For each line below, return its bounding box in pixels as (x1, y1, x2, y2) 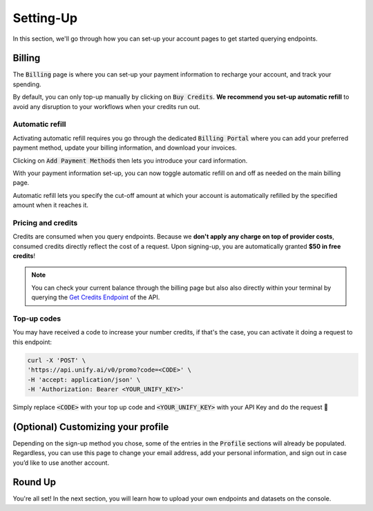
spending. (12, 80, 41, 88)
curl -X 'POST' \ (27, 356, 86, 364)
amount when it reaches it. (12, 201, 89, 210)
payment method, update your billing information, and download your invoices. (12, 143, 238, 152)
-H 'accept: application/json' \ (27, 376, 141, 383)
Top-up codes (12, 314, 61, 323)
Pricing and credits (12, 218, 78, 228)
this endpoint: (12, 338, 52, 346)
